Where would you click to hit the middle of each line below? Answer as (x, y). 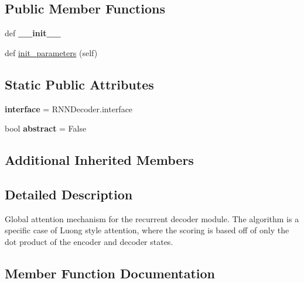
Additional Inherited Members (99, 160)
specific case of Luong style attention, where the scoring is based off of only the (147, 230)
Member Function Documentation (110, 273)
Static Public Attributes (79, 84)
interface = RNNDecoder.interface (69, 108)
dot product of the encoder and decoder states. (89, 241)
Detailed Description (69, 194)
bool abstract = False (46, 128)
